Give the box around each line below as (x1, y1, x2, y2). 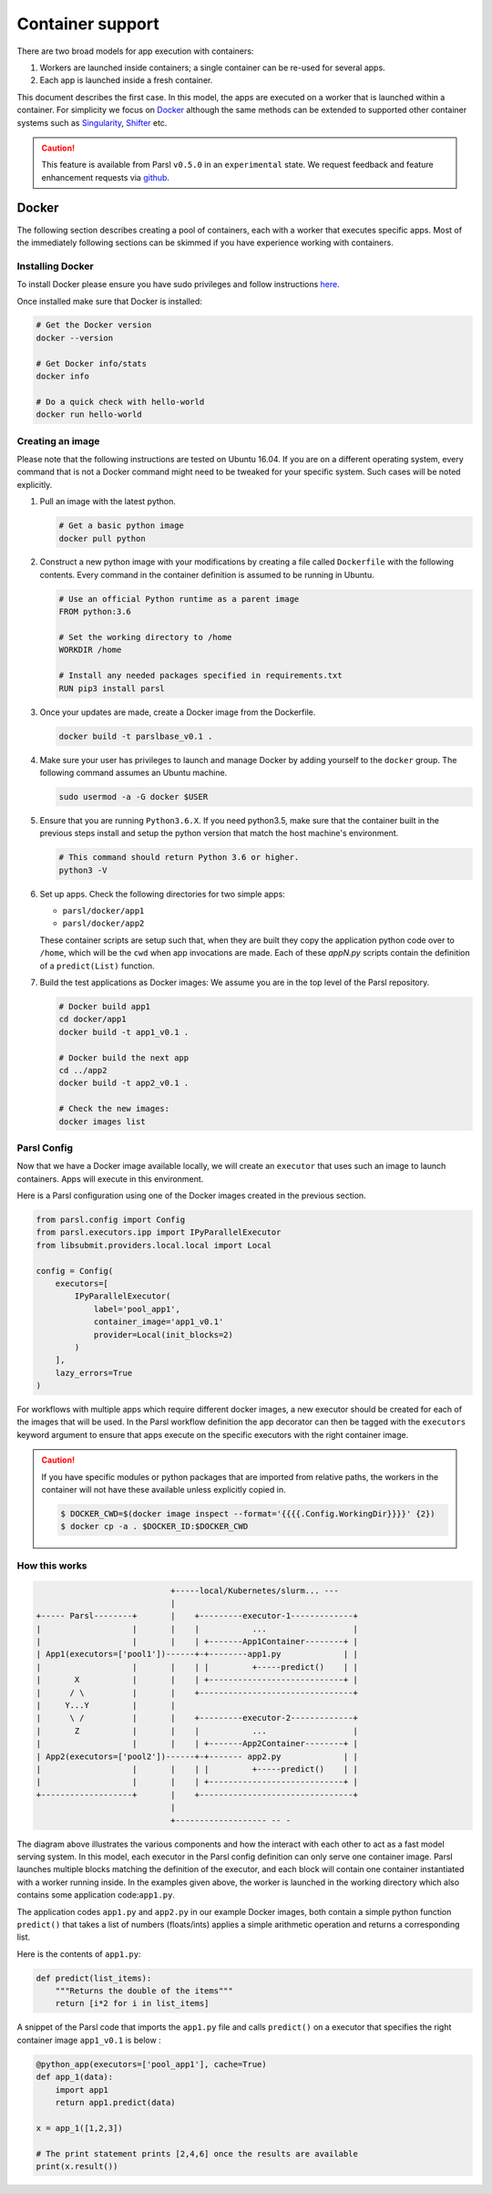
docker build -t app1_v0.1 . (58, 1027, 190, 1037)
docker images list (58, 1116, 146, 1126)
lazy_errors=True (55, 1368, 133, 1378)
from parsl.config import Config (36, 1215, 186, 1225)
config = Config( (36, 1266, 114, 1276)
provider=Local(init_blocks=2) (93, 1330, 234, 1340)
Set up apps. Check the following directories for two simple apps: (39, 888, 286, 899)
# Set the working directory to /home (58, 632, 232, 643)
